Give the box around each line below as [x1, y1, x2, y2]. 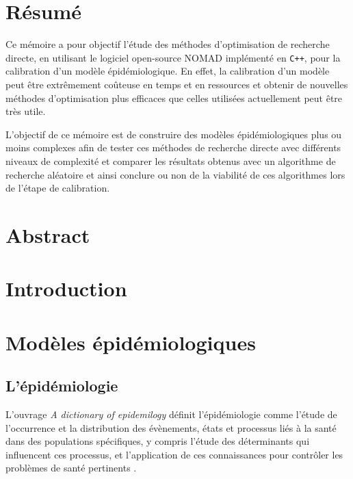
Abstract [5, 220, 90, 248]
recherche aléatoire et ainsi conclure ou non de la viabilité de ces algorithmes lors [5, 167, 345, 181]
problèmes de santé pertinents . [5, 461, 137, 475]
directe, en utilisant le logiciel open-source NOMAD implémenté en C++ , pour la [5, 50, 341, 64]
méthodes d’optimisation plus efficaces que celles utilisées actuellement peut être [5, 90, 343, 105]
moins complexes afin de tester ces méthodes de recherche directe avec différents [5, 140, 341, 155]
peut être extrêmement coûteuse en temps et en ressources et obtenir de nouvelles [5, 77, 348, 91]
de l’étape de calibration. [5, 181, 110, 195]
